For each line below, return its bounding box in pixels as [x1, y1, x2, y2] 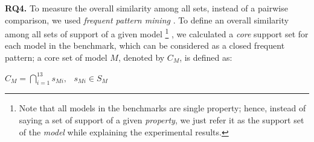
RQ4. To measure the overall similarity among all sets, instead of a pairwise [5, 2, 288, 14]
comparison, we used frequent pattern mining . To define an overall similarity [5, 13, 289, 26]
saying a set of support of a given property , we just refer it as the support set [19, 114, 304, 126]
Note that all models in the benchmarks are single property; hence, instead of [19, 102, 306, 114]
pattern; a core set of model [5, 51, 107, 64]
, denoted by [118, 51, 165, 64]
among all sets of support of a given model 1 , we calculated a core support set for [5, 26, 309, 40]
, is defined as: [179, 51, 232, 64]
